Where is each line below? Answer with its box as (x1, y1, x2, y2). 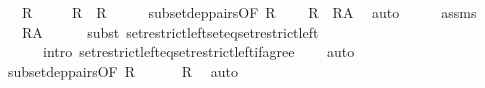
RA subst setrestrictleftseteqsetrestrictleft (21, 21, 319, 42)
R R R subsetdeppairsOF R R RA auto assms (21, 2, 477, 22)
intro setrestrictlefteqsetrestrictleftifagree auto (42, 41, 355, 62)
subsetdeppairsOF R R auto (7, 60, 238, 81)
